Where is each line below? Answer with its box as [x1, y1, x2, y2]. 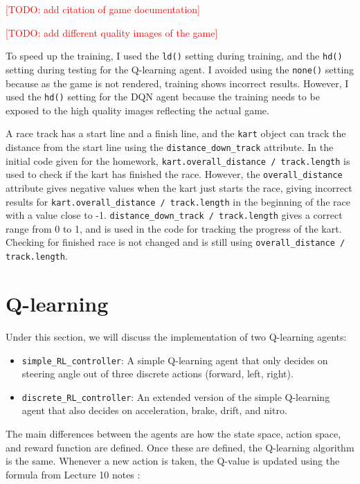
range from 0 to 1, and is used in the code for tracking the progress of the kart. [6, 221, 342, 235]
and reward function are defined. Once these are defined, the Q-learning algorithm [6, 440, 354, 454]
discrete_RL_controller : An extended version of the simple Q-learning [21, 389, 330, 404]
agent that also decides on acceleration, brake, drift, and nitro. [21, 403, 287, 418]
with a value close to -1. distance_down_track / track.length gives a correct [6, 208, 343, 222]
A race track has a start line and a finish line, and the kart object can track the [6, 126, 346, 141]
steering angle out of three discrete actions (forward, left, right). [21, 366, 294, 381]
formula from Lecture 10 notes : [6, 467, 141, 481]
